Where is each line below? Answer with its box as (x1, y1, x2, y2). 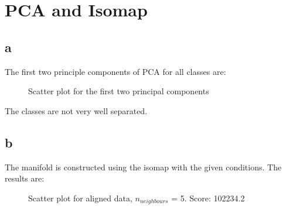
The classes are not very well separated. (5, 104, 148, 117)
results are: (5, 172, 45, 184)
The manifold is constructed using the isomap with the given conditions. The (5, 160, 282, 173)
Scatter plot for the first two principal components (28, 85, 209, 97)
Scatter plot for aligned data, (28, 191, 132, 204)
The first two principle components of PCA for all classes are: (5, 65, 226, 77)
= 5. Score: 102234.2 (171, 191, 245, 204)
